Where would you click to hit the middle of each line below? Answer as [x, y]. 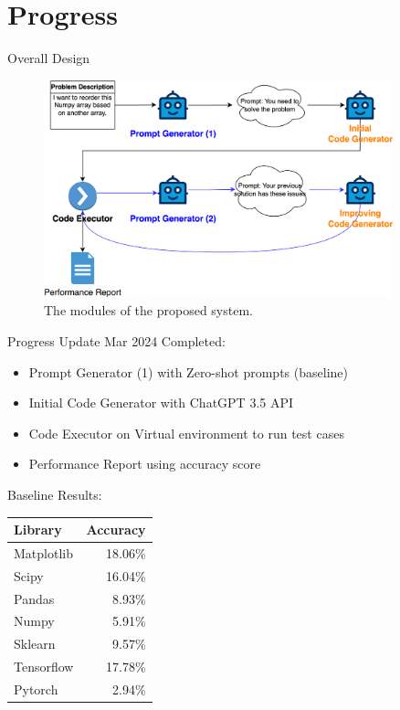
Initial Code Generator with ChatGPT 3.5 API [161, 403]
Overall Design [49, 58]
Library [38, 530]
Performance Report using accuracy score [145, 464]
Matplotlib [43, 552]
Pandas [34, 598]
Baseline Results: [55, 494]
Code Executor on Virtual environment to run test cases [186, 433]
